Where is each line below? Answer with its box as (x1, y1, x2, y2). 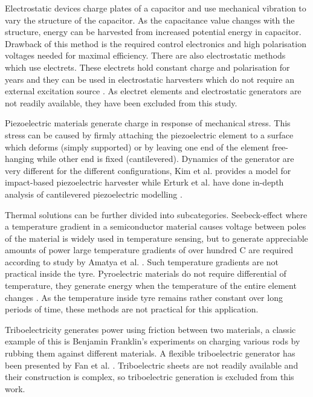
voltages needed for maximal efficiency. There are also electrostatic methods (5, 49, 286, 62)
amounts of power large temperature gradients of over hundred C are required (5, 244, 293, 256)
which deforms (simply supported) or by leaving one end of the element (5, 140, 269, 153)
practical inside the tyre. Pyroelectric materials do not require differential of (5, 267, 286, 280)
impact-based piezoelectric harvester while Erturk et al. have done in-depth (5, 176, 284, 189)
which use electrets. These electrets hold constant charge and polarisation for (5, 60, 290, 73)
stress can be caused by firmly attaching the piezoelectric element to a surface (5, 128, 294, 141)
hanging (5, 152, 34, 165)
